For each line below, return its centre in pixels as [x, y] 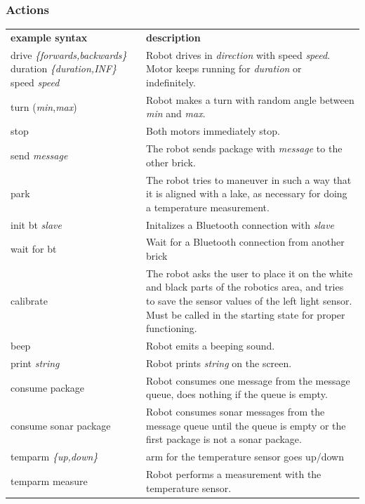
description [173, 37]
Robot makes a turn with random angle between [250, 99]
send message [39, 155]
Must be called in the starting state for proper [246, 314]
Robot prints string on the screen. [219, 363]
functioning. [172, 328]
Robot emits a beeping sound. [211, 346]
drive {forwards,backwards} [69, 54]
